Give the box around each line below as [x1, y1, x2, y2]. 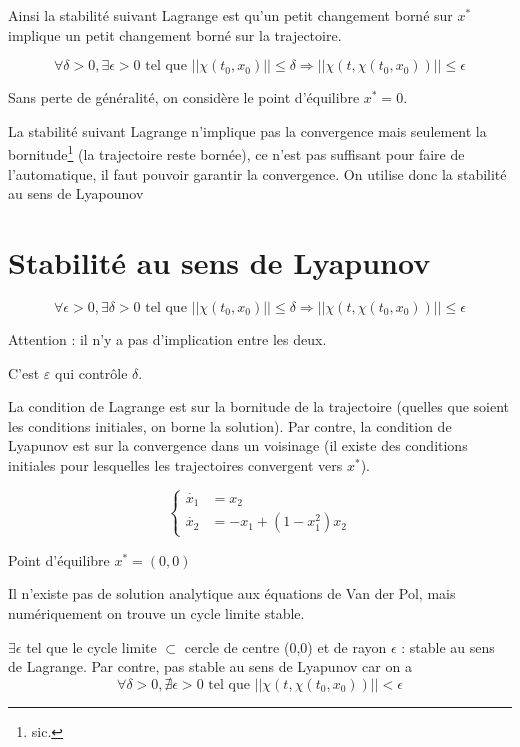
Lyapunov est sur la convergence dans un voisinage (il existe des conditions [8, 435, 468, 456]
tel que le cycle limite [26, 636, 157, 657]
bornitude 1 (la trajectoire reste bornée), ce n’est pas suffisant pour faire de [8, 141, 465, 165]
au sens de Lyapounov [8, 183, 144, 204]
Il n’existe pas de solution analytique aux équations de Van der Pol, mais [8, 583, 456, 604]
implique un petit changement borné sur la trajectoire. [8, 24, 342, 45]
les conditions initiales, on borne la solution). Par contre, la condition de [8, 415, 452, 436]
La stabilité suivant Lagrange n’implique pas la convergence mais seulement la [8, 120, 487, 141]
